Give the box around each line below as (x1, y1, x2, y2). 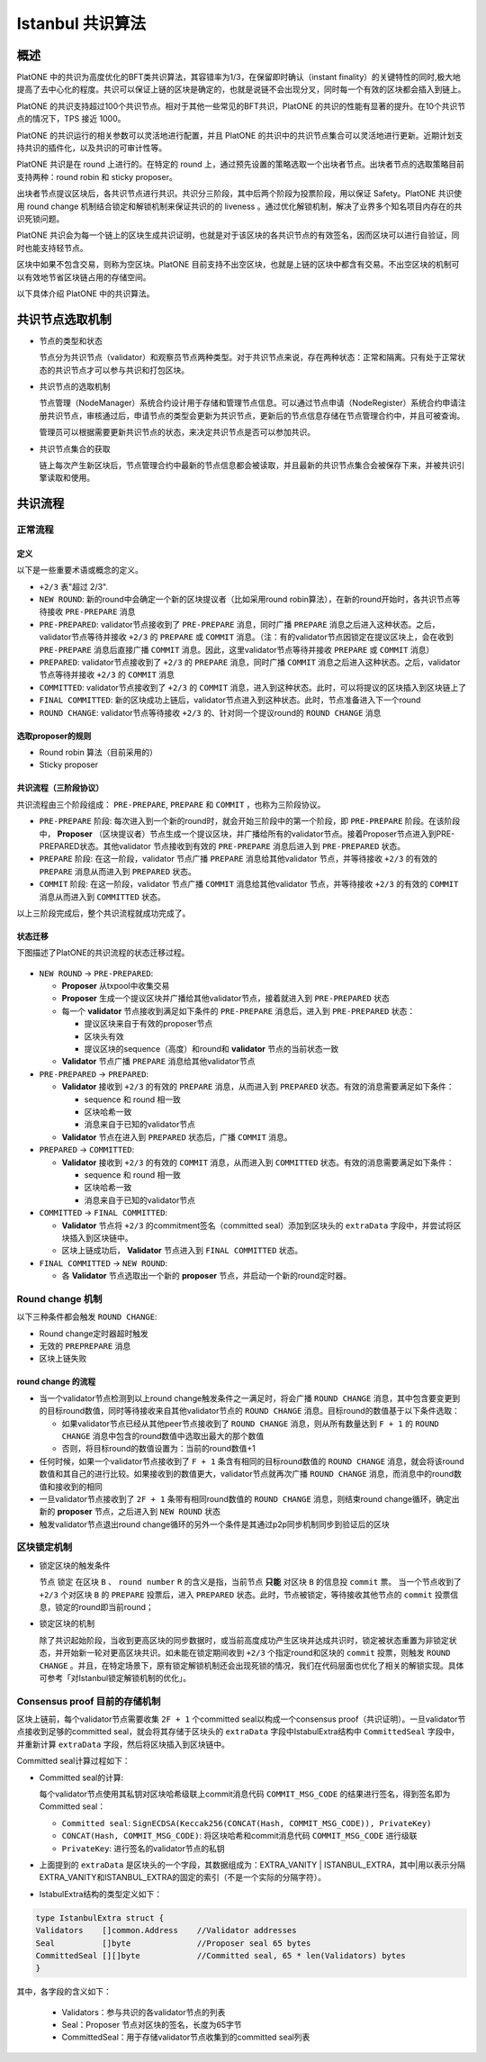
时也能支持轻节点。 (16, 242, 88, 253)
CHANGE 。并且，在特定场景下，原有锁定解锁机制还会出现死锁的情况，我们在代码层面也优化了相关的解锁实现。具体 (39, 1660, 464, 1670)
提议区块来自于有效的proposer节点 (84, 1018, 213, 1029)
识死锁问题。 (16, 213, 65, 224)
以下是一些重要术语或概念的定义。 (16, 565, 143, 575)
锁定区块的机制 (39, 1618, 94, 1629)
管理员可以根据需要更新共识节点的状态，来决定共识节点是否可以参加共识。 (39, 427, 315, 438)
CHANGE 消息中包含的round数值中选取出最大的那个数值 (61, 1430, 265, 1441)
